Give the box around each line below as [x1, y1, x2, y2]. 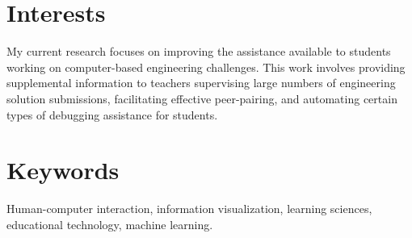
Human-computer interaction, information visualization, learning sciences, [6, 200, 372, 217]
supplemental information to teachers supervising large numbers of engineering [6, 74, 396, 91]
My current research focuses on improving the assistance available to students [6, 43, 391, 60]
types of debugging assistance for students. [6, 106, 218, 123]
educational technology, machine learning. [6, 215, 213, 232]
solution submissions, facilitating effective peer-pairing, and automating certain [6, 90, 397, 106]
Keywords [6, 153, 120, 186]
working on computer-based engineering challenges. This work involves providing [6, 58, 406, 75]
